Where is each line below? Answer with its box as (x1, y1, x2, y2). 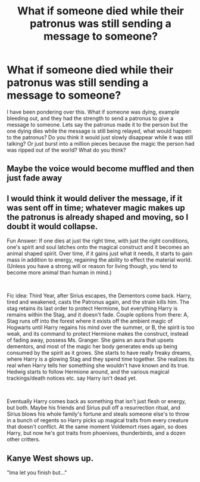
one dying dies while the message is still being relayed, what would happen (7, 127, 192, 134)
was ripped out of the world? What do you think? (7, 146, 126, 153)
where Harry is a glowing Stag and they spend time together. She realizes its (7, 355, 195, 363)
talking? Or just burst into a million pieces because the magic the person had (7, 140, 195, 147)
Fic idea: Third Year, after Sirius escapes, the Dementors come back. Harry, (7, 292, 192, 299)
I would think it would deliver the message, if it (7, 193, 183, 204)
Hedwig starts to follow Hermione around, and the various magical (7, 369, 170, 376)
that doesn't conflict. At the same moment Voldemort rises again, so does (7, 423, 187, 431)
